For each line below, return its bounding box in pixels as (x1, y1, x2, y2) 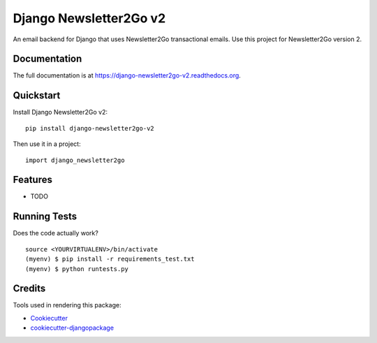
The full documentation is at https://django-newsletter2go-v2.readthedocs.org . (13, 71, 241, 80)
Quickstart (13, 89, 61, 101)
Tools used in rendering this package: (13, 301, 121, 309)
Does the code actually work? (13, 229, 99, 238)
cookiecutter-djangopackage (30, 323, 114, 332)
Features (13, 174, 52, 186)
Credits (13, 283, 46, 295)
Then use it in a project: (13, 140, 81, 148)
